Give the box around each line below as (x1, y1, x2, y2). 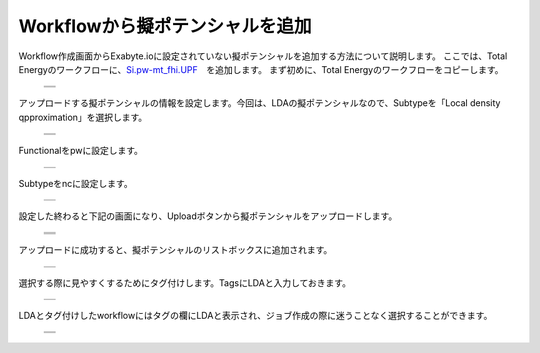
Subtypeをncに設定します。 (18, 177, 134, 189)
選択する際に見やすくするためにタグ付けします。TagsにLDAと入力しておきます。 (18, 276, 352, 289)
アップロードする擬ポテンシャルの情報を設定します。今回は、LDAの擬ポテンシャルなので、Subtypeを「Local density (18, 97, 501, 109)
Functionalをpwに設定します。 (18, 145, 144, 157)
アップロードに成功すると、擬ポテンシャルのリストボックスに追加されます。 (18, 244, 333, 256)
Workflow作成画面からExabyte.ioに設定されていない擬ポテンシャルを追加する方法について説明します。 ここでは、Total (18, 50, 508, 62)
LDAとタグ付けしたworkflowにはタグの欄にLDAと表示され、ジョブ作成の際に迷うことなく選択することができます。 (18, 310, 493, 322)
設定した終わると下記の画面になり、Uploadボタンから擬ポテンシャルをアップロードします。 (18, 210, 398, 222)
